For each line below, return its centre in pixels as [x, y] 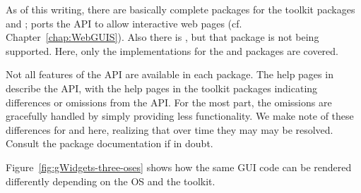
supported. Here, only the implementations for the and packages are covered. [172, 50]
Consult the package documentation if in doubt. [110, 143]
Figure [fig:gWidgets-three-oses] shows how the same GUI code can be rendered [179, 167]
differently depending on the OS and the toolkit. [111, 181]
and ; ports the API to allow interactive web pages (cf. [124, 23]
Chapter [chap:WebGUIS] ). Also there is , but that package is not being [162, 37]
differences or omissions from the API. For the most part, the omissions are [169, 102]
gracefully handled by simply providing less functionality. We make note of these [180, 116]
